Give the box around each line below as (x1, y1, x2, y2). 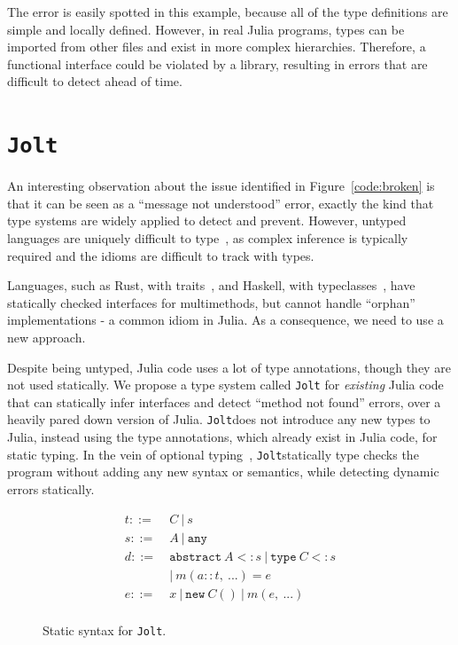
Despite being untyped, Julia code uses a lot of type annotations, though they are (7, 358, 451, 376)
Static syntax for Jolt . (43, 620, 167, 639)
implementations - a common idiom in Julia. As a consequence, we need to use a (7, 311, 444, 329)
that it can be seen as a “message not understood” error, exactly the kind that (7, 193, 434, 212)
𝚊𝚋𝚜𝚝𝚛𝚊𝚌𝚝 (169, 550, 221, 563)
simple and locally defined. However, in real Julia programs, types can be (7, 20, 405, 38)
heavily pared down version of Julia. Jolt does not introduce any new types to (7, 410, 431, 429)
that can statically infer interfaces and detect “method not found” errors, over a (7, 392, 441, 411)
